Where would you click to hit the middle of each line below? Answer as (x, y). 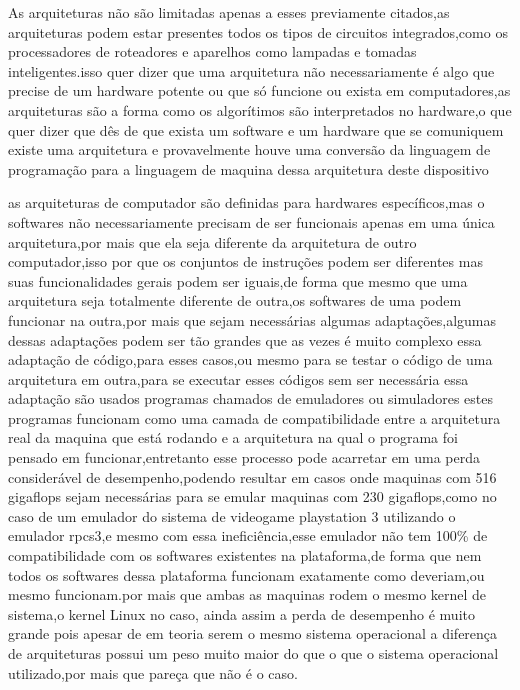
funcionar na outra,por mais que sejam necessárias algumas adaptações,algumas (252, 319)
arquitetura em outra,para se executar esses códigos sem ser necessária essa (238, 378)
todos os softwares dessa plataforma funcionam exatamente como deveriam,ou (246, 574)
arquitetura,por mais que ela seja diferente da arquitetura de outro (212, 241)
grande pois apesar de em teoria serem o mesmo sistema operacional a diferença (253, 633)
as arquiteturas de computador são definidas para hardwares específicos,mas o (246, 202)
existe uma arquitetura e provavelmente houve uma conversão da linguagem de (249, 149)
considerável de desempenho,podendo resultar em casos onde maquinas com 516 (252, 476)
